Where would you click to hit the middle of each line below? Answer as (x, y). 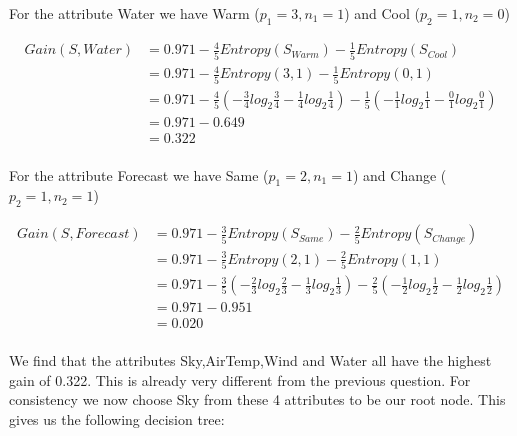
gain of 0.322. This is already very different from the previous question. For (240, 379)
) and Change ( (399, 174)
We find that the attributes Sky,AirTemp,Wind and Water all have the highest (250, 360)
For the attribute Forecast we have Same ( (139, 174)
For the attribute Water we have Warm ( (134, 13)
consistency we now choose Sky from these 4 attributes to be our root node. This (257, 399)
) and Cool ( (382, 13)
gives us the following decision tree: (117, 419)
